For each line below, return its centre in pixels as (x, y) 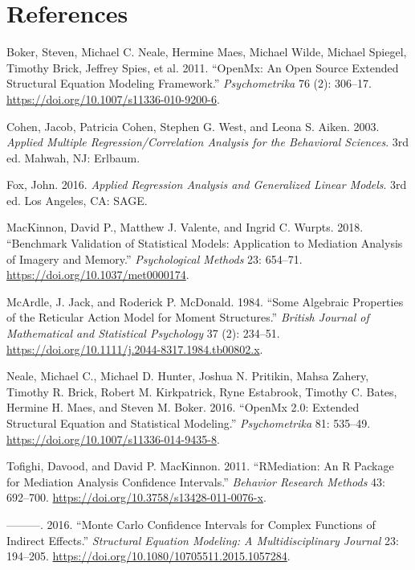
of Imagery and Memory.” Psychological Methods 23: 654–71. (155, 258)
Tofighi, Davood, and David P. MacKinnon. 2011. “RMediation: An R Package (200, 466)
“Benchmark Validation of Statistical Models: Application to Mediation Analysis (205, 243)
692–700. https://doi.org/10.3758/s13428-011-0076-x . (136, 497)
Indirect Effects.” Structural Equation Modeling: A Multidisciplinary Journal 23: (203, 540)
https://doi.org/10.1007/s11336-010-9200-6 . (113, 98)
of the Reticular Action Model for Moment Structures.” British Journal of (188, 317)
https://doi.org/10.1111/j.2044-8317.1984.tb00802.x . (135, 349)
